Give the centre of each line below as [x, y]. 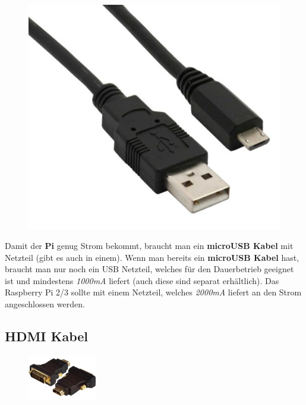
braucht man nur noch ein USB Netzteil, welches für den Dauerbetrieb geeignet [149, 269]
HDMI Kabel [47, 336]
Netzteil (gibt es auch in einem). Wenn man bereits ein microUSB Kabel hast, [152, 257]
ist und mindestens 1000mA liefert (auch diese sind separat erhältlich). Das [142, 280]
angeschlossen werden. [45, 304]
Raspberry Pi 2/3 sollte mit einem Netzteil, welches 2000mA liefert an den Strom [153, 292]
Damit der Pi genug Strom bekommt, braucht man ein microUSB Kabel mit [149, 246]
